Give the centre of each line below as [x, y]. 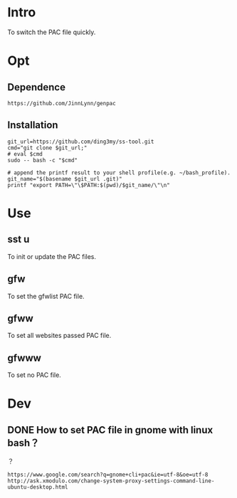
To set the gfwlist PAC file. [46, 296]
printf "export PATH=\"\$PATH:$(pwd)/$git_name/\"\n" [89, 185]
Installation [33, 125]
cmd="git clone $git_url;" [47, 148]
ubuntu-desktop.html [38, 487]
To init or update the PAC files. [52, 256]
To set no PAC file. [35, 375]
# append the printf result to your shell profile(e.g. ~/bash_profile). [119, 173]
